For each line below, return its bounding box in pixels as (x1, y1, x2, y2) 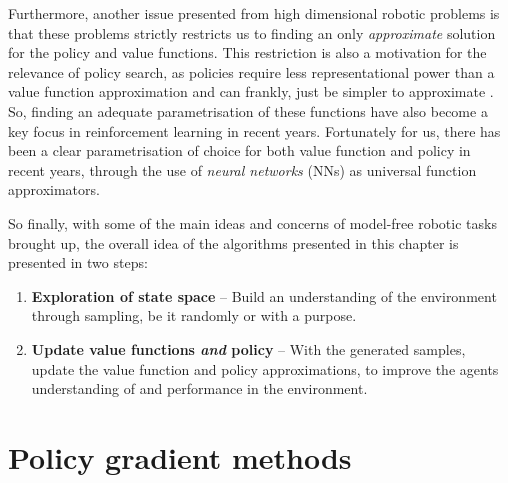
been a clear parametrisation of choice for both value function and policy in (8, 140, 471, 161)
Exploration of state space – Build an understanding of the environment (31, 285, 497, 306)
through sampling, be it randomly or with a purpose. (31, 305, 357, 326)
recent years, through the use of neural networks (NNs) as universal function (8, 159, 477, 180)
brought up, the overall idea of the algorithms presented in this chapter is (8, 232, 459, 253)
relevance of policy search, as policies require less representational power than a (8, 61, 495, 82)
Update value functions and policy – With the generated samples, (31, 338, 466, 359)
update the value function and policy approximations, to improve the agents (31, 358, 499, 379)
